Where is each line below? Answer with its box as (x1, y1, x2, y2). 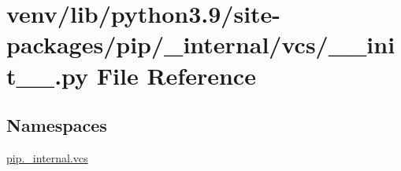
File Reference (96, 59, 256, 91)
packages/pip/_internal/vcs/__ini (6, 28, 395, 60)
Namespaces (6, 113, 107, 137)
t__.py (6, 59, 89, 91)
